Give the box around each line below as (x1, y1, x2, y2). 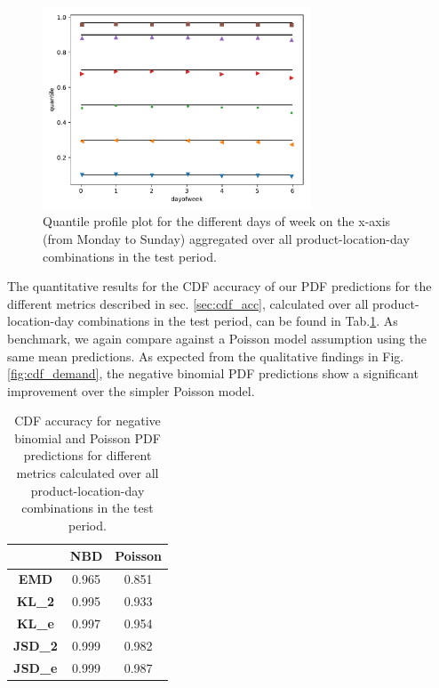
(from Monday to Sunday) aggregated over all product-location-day (43, 229, 410, 247)
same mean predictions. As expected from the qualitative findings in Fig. (7, 346, 404, 365)
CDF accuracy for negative (14, 411, 161, 430)
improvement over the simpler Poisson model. (7, 381, 255, 400)
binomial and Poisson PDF (14, 428, 161, 447)
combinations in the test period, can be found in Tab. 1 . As (77, 312, 398, 330)
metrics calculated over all (16, 464, 159, 482)
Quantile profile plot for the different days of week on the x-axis (43, 212, 391, 231)
